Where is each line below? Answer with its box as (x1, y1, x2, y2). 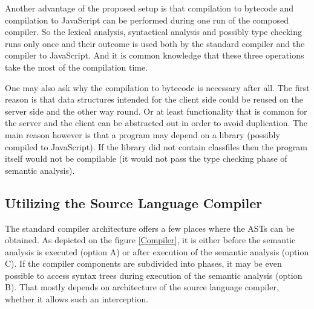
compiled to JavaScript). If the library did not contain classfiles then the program (5, 140, 307, 153)
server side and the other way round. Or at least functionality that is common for (5, 104, 307, 117)
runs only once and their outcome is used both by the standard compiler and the (5, 37, 305, 49)
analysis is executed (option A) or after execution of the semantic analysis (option (5, 245, 309, 258)
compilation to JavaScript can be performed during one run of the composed (5, 13, 289, 26)
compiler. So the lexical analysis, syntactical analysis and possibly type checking (5, 25, 302, 38)
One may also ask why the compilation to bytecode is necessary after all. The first (5, 81, 310, 94)
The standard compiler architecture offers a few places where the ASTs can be (5, 221, 295, 234)
